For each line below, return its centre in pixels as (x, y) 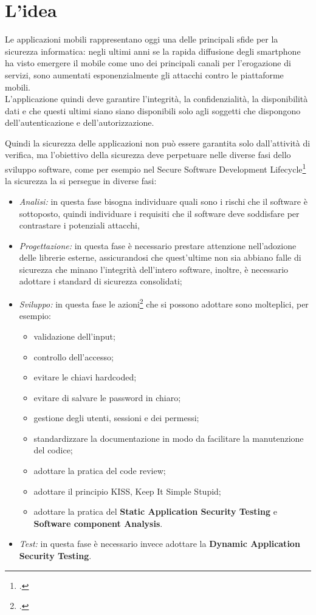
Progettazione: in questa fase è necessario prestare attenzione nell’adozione (158, 245)
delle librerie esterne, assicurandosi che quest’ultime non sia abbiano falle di (160, 257)
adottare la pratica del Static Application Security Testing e (155, 511)
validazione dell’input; (74, 336)
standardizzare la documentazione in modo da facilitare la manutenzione (169, 438)
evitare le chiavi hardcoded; (85, 377)
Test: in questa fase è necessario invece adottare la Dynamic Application (160, 544)
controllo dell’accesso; (74, 356)
